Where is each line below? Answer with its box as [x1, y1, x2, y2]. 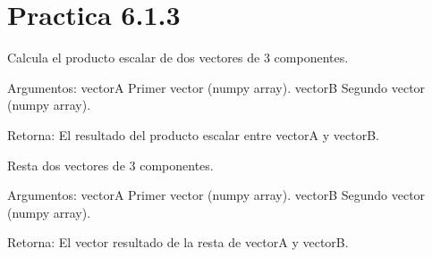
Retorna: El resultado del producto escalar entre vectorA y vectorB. [7, 125, 379, 144]
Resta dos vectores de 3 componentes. [7, 155, 214, 174]
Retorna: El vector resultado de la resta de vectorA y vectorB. [7, 233, 349, 252]
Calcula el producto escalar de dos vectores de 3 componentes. [7, 48, 349, 67]
